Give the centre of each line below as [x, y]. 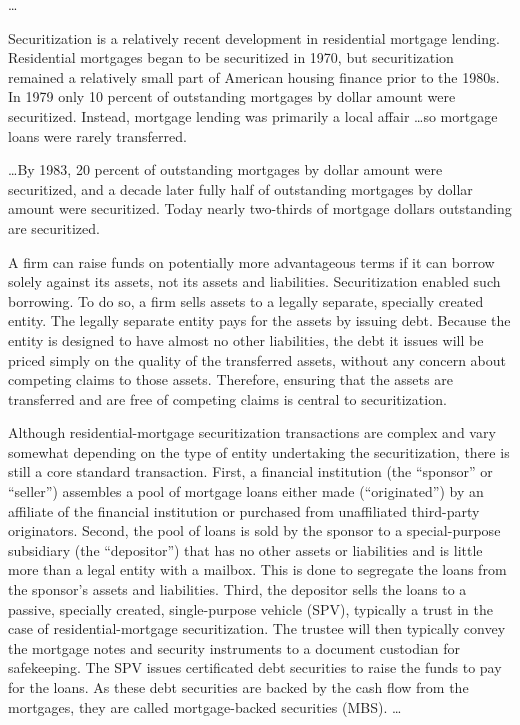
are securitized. [54, 227]
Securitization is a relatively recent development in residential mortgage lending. [254, 37]
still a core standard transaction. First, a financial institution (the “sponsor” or [250, 471]
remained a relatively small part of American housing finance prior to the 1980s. [254, 76]
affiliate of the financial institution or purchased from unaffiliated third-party [244, 510]
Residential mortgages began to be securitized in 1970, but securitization [231, 57]
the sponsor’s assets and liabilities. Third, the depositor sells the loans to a [237, 589]
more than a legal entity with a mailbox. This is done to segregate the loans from [257, 569]
